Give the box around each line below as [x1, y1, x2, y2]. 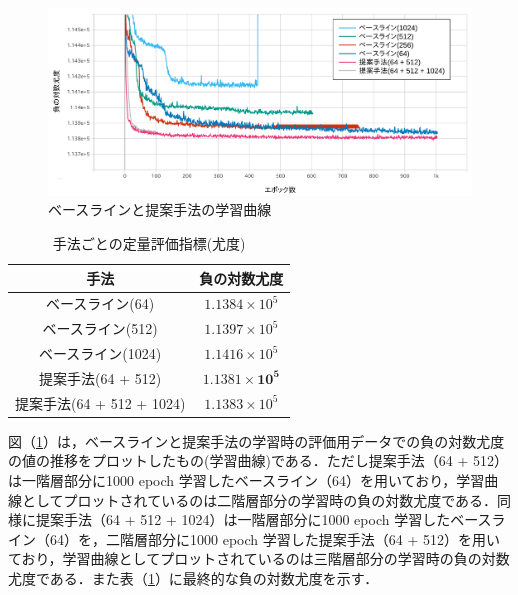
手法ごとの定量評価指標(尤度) [52, 232, 246, 253]
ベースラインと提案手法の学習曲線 [48, 199, 272, 220]
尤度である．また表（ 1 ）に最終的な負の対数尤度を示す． [8, 568, 379, 588]
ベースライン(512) [42, 318, 158, 339]
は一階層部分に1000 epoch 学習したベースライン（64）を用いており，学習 [8, 470, 485, 491]
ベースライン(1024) [39, 343, 162, 364]
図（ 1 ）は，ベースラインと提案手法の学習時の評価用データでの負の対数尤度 [8, 430, 505, 451]
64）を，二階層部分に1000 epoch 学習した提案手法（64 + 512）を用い [49, 528, 500, 549]
